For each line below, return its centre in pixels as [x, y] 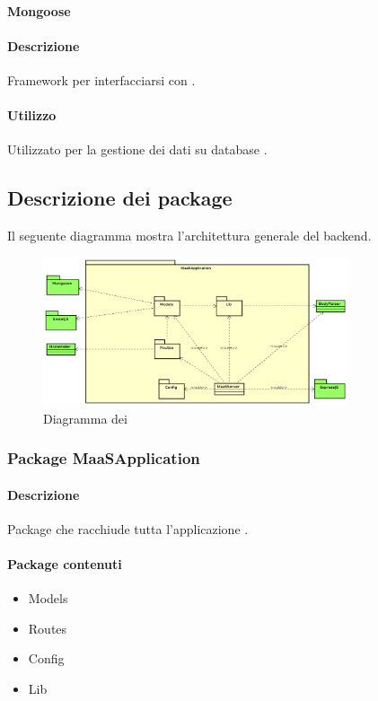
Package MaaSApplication [104, 458]
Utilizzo [32, 115]
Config [46, 658]
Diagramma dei [85, 418]
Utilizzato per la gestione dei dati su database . [137, 149]
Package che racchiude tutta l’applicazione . [128, 528]
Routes [48, 628]
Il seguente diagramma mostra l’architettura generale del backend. [189, 236]
